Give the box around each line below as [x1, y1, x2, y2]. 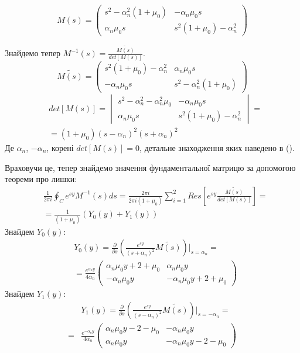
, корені [46, 142, 74, 153]
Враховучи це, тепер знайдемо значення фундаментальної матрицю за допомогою [5, 161, 296, 173]
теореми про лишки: [5, 173, 77, 185]
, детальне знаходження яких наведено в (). [139, 142, 295, 153]
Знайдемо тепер [5, 47, 61, 59]
